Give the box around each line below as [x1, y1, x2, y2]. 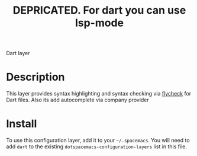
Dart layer [6, 50, 31, 57]
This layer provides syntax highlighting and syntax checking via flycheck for [6, 90, 192, 97]
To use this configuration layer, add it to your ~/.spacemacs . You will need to [6, 137, 190, 144]
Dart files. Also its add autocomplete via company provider [6, 96, 149, 104]
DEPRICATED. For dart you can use [12, 4, 186, 17]
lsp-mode [75, 16, 124, 30]
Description [6, 71, 65, 84]
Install [6, 117, 37, 130]
